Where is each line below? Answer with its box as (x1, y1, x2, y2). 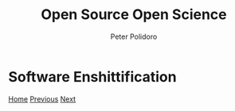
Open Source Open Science (41, 6, 227, 24)
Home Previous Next (8, 94, 76, 104)
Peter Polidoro (110, 32, 158, 41)
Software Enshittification (8, 67, 177, 86)
